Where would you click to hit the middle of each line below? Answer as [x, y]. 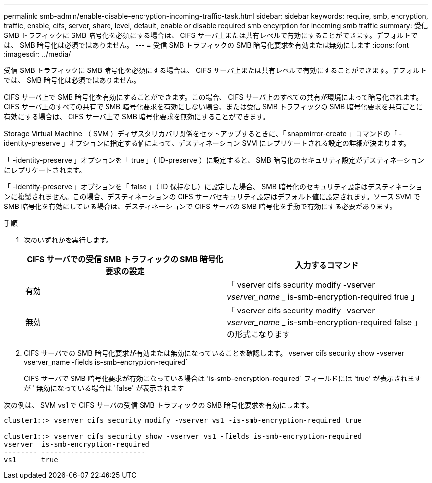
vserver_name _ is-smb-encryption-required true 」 [323, 297]
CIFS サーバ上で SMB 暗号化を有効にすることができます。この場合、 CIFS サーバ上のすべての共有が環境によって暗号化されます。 [214, 97]
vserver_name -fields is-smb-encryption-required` [106, 362]
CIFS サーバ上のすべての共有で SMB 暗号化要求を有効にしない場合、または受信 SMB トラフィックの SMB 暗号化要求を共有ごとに [214, 107]
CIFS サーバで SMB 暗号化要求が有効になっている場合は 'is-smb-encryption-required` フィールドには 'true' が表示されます [223, 378]
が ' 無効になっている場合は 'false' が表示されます [104, 388]
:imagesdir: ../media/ [37, 54]
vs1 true [31, 460]
